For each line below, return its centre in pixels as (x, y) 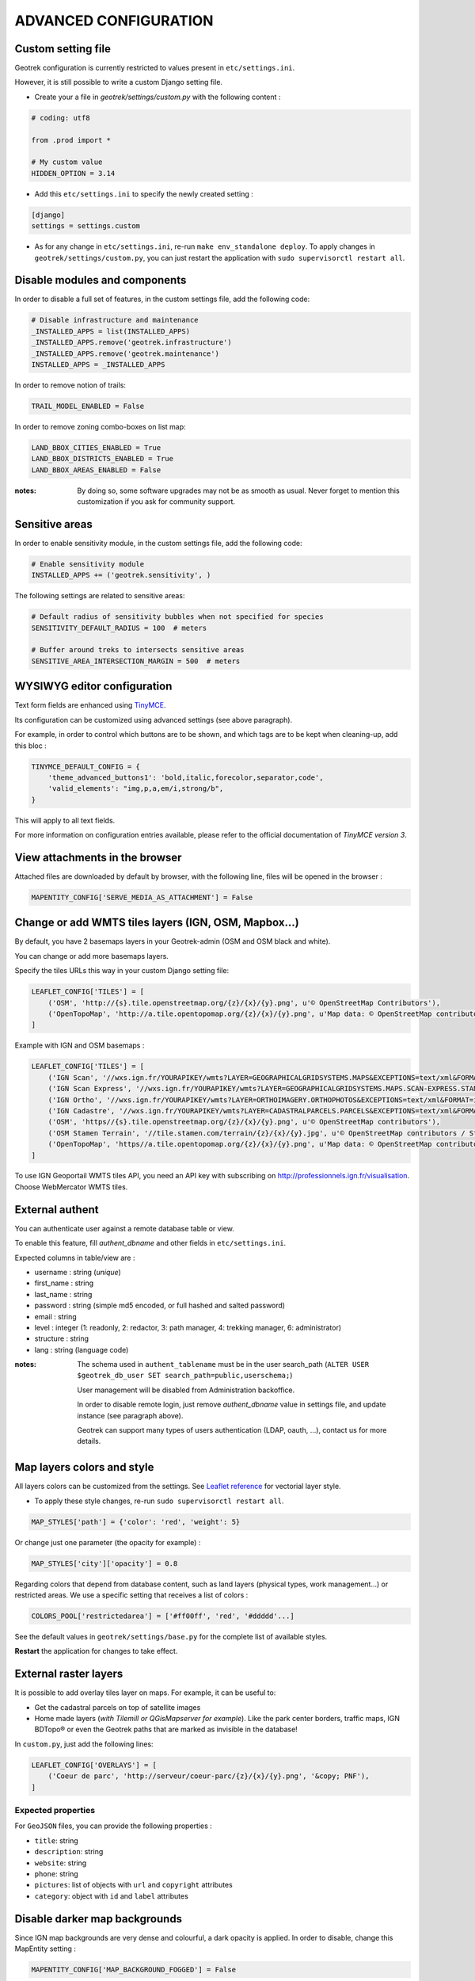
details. (89, 1441)
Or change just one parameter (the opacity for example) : (108, 1542)
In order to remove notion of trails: (70, 385)
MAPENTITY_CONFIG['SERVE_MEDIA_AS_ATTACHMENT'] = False (142, 897)
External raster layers (69, 1674)
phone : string (56, 1873)
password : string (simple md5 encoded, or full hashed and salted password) (160, 1305)
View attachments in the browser (98, 857)
